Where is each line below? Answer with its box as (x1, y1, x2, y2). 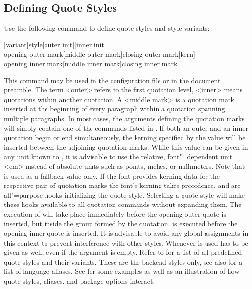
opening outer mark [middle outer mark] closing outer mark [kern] (4, 49, 195, 59)
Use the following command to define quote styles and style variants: (4, 23, 210, 33)
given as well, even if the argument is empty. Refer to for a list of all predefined (4, 247, 242, 257)
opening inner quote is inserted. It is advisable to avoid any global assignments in (4, 228, 249, 238)
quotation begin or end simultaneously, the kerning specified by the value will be (4, 132, 246, 143)
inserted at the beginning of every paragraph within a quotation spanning (4, 103, 225, 114)
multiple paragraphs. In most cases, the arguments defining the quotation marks (4, 113, 245, 123)
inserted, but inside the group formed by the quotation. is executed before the (4, 218, 238, 228)
